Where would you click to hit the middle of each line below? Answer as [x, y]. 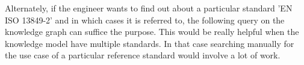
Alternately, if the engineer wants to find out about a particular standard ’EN [149, 8]
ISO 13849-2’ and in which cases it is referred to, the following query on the [145, 20]
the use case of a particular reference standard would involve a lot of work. [143, 55]
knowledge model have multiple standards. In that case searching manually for [150, 43]
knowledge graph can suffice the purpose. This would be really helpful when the [152, 32]
